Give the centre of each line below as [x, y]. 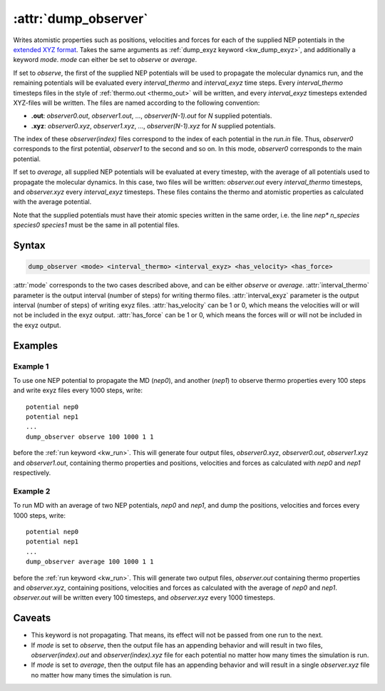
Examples [36, 345]
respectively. [32, 473]
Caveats [32, 618]
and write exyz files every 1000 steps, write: [78, 390]
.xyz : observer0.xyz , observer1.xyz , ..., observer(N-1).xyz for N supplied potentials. [153, 126]
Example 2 [32, 491]
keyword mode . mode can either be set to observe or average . [105, 60]
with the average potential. [52, 202]
